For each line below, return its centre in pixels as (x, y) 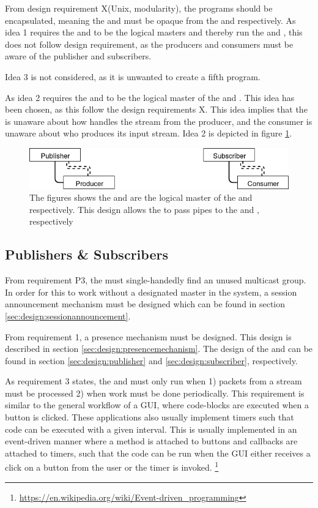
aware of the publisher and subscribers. (78, 56)
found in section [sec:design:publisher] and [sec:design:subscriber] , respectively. (151, 360)
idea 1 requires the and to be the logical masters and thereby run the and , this (154, 32)
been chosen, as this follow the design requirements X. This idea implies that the (156, 109)
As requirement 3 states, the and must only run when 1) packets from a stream (153, 381)
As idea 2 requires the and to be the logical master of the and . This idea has (150, 97)
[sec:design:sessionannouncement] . (68, 316)
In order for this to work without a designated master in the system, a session (151, 292)
